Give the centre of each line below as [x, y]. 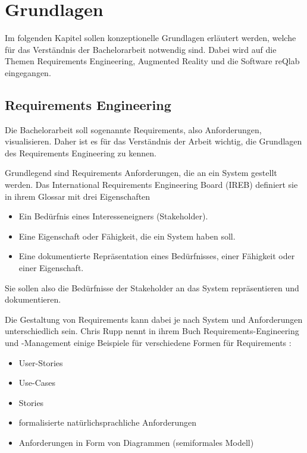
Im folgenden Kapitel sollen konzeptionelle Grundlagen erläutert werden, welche [151, 38]
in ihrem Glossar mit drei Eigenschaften [78, 196]
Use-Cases [37, 383]
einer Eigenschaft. [51, 268]
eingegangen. [28, 72]
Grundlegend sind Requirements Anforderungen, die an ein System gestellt [141, 173]
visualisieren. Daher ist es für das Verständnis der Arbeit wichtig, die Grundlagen [153, 141]
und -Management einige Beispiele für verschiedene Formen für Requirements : [148, 343]
